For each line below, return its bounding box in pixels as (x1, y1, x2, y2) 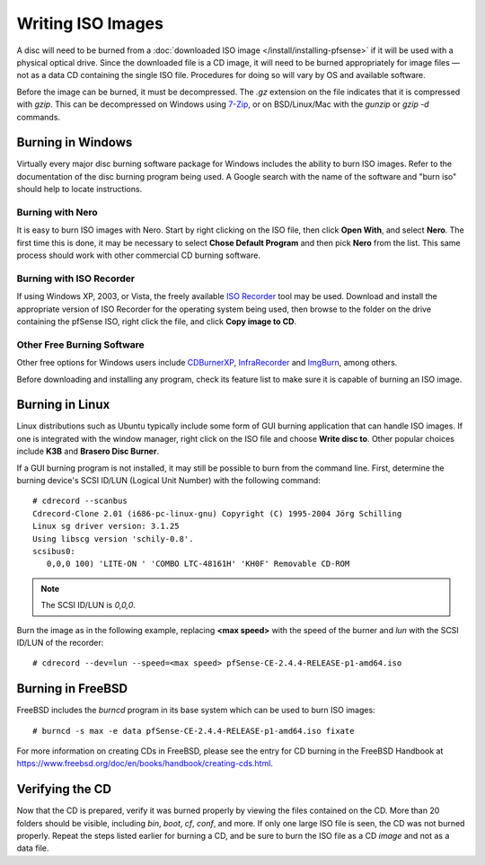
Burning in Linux (16, 397, 110, 412)
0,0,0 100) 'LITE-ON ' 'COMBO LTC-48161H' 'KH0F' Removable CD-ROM (46, 559, 350, 569)
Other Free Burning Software (16, 338, 145, 350)
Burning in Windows (16, 135, 133, 150)
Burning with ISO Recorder (16, 272, 135, 285)
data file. (16, 843, 49, 853)
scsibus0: (32, 546, 75, 556)
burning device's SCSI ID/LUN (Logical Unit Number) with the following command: (16, 475, 321, 486)
